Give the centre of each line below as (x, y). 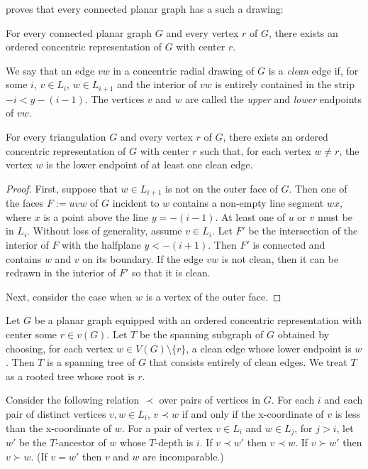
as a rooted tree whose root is (70, 376)
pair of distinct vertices (56, 413)
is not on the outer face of (222, 188)
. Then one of (318, 188)
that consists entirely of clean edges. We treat (248, 362)
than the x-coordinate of (59, 427)
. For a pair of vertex (167, 427)
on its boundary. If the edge (143, 258)
